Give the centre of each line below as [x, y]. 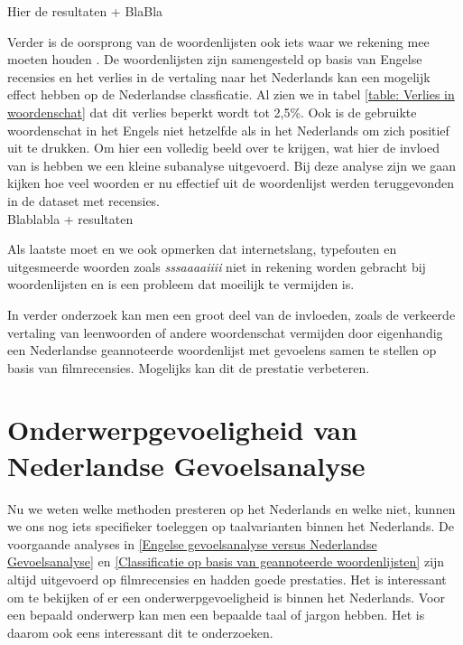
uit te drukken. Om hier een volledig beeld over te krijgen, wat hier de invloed [223, 148]
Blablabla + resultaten [70, 218]
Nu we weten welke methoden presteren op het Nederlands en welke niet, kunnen [231, 508]
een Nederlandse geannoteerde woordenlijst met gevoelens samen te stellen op [222, 350]
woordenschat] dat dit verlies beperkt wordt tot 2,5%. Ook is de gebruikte [212, 112]
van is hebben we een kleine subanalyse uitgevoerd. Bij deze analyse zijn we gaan [232, 165]
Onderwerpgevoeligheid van [182, 430]
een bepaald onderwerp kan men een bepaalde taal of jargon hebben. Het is [216, 615]
